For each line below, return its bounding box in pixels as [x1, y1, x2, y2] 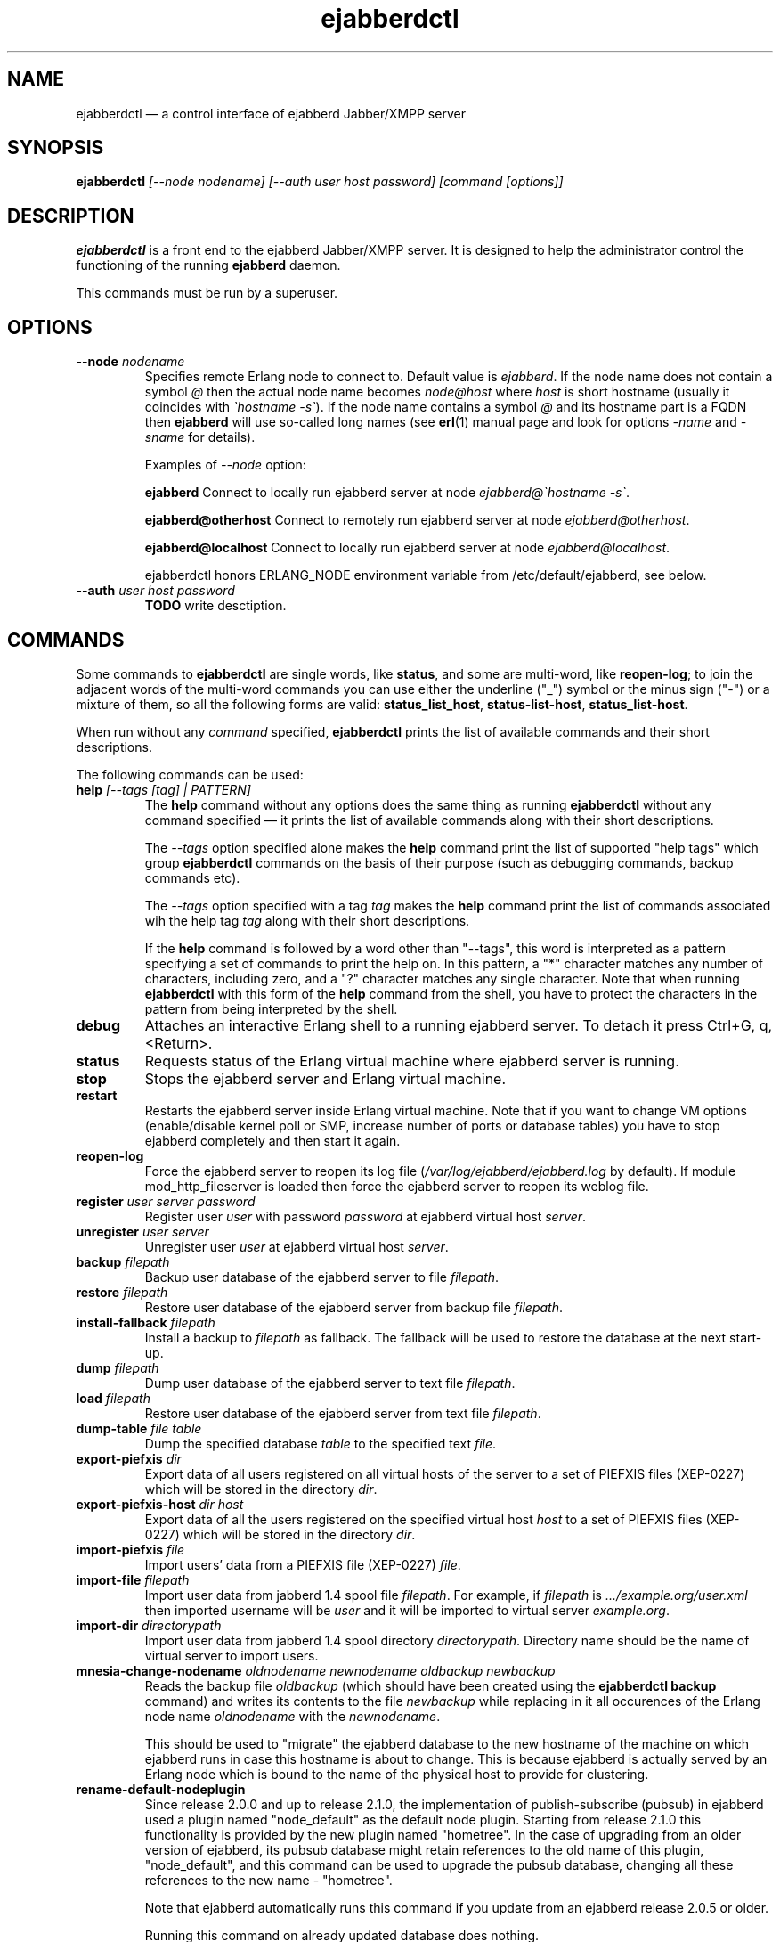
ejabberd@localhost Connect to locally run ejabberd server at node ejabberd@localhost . [144, 540, 670, 556]
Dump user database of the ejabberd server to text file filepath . [144, 1375, 516, 1391]
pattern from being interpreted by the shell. [144, 1000, 398, 1016]
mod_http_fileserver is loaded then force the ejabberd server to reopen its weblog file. [144, 1178, 649, 1194]
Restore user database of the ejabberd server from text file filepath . [144, 1405, 541, 1421]
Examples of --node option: [144, 457, 306, 473]
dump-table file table [76, 1420, 202, 1436]
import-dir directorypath [76, 1617, 222, 1633]
